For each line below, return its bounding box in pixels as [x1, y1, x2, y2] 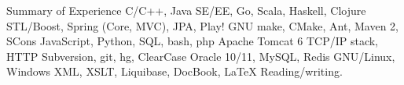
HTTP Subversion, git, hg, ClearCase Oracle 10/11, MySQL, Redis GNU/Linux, [6, 48, 395, 64]
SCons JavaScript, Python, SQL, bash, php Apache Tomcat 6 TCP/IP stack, [6, 33, 378, 49]
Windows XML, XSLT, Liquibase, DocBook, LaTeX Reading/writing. [6, 63, 343, 80]
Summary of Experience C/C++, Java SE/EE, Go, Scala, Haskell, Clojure [6, 2, 366, 18]
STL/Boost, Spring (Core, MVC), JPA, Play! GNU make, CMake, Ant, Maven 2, [6, 17, 399, 34]
